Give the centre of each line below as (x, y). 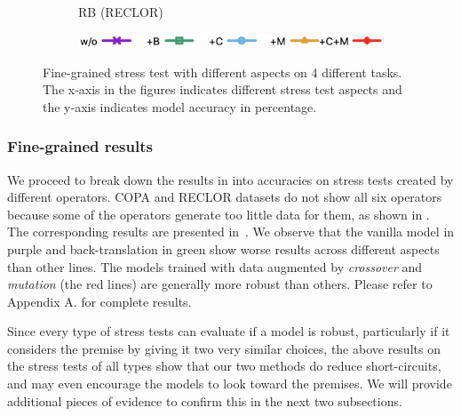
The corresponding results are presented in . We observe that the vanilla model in (231, 232)
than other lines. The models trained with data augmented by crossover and (215, 266)
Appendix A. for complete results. (99, 301)
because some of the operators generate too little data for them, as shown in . (219, 214)
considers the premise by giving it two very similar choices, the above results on (224, 348)
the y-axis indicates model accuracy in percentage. (180, 106)
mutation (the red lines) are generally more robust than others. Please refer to (220, 284)
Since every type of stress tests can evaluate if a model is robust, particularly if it (229, 331)
